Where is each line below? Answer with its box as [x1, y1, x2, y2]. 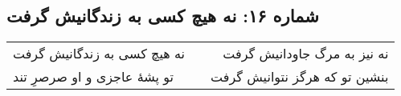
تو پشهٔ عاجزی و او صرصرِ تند [13, 67, 174, 86]
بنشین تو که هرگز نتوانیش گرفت [211, 67, 389, 86]
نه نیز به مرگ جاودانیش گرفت [223, 44, 389, 63]
